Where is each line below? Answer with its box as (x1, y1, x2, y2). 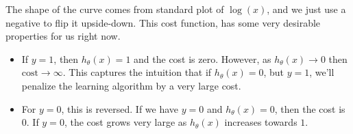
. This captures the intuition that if (62, 65, 212, 79)
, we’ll (309, 65, 334, 79)
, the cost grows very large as (64, 115, 187, 129)
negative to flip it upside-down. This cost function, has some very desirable (5, 15, 321, 29)
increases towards (224, 115, 297, 129)
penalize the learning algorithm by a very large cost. (21, 78, 241, 92)
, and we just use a (267, 2, 346, 16)
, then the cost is (274, 101, 345, 116)
